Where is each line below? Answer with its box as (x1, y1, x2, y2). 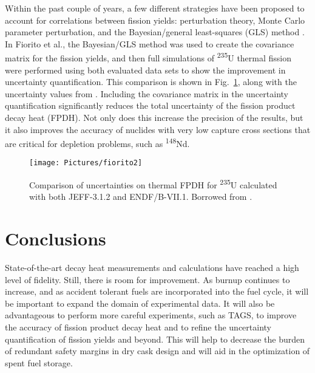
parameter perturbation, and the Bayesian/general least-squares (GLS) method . (5, 26, 305, 38)
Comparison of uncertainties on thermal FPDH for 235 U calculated (29, 177, 277, 191)
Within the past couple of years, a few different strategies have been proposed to (5, 2, 305, 14)
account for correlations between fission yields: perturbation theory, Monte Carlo (5, 13, 305, 26)
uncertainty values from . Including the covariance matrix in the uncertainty (5, 87, 288, 100)
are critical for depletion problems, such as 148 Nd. (5, 135, 190, 149)
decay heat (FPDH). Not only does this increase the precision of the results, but (5, 111, 303, 123)
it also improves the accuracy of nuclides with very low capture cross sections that (5, 123, 311, 135)
